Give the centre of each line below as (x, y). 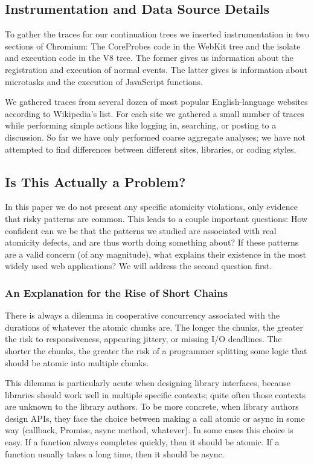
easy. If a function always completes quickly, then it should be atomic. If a (142, 442)
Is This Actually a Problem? (95, 181)
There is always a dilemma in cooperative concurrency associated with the (143, 315)
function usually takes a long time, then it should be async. (115, 453)
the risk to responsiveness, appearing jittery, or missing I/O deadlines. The (143, 339)
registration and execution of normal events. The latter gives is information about (156, 69)
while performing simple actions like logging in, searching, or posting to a (141, 125)
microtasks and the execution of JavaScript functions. (104, 81)
